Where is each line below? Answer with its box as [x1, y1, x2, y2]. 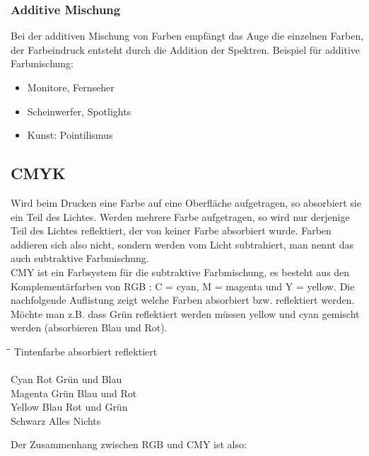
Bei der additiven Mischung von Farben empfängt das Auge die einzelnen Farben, [11, 28, 364, 43]
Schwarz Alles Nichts [11, 413, 101, 428]
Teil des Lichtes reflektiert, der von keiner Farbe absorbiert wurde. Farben [11, 223, 332, 238]
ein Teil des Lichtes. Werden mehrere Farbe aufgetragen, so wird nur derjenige [11, 209, 350, 224]
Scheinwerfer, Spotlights [27, 103, 131, 118]
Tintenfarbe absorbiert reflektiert [13, 343, 158, 358]
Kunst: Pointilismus [27, 127, 113, 142]
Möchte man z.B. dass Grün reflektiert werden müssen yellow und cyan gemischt [11, 306, 360, 321]
